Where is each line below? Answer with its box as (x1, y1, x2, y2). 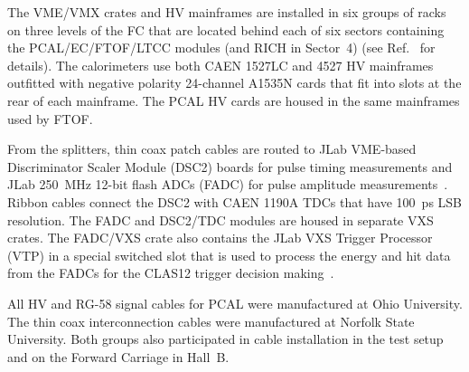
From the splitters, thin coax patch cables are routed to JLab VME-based (7, 139, 417, 158)
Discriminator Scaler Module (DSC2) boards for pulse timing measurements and (7, 157, 453, 176)
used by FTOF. (7, 109, 93, 128)
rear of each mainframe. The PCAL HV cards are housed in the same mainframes (7, 91, 460, 110)
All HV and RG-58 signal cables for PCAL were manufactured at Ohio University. (7, 293, 463, 312)
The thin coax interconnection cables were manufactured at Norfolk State (7, 311, 415, 330)
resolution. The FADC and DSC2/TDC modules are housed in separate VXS (7, 210, 434, 229)
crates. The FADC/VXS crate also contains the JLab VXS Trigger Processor (7, 228, 433, 247)
